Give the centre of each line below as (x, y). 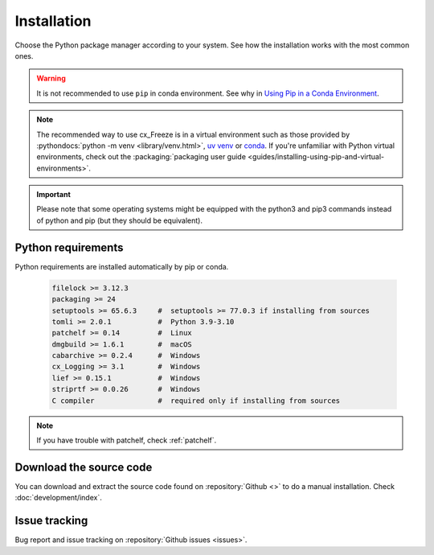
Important (54, 195)
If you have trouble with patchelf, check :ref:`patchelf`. (127, 440)
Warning (51, 78)
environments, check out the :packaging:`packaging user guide (141, 157)
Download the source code (84, 467)
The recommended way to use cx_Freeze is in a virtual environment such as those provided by (193, 134)
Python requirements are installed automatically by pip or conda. (122, 266)
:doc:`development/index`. (58, 498)
